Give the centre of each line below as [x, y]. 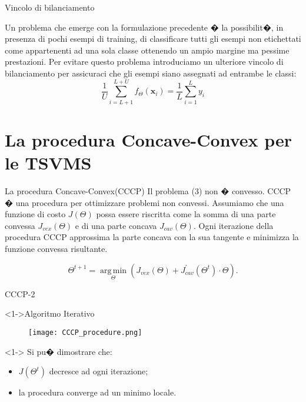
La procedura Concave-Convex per [149, 139]
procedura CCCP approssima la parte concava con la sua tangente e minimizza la [152, 237]
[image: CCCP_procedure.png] [85, 332]
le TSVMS [48, 163]
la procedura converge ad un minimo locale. [97, 392]
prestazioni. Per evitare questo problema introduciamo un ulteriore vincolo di [144, 62]
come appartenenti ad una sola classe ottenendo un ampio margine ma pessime [147, 50]
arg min [113, 270]
